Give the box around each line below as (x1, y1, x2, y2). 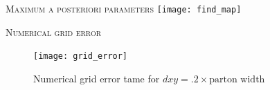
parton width (209, 74, 265, 84)
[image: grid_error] (33, 51, 128, 62)
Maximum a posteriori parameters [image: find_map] (6, 1, 242, 15)
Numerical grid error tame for (33, 71, 160, 85)
